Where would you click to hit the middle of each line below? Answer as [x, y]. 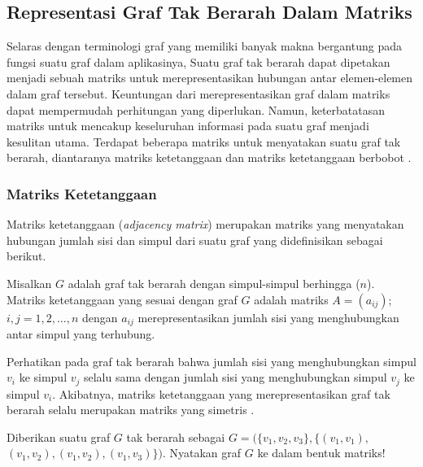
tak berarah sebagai [176, 436]
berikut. [26, 256]
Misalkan [29, 283]
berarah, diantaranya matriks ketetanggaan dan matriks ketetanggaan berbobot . [209, 157]
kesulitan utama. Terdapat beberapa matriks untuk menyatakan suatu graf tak [204, 141]
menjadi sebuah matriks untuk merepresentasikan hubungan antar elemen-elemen [210, 78]
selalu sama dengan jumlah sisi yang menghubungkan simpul [235, 377]
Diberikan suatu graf [59, 436]
